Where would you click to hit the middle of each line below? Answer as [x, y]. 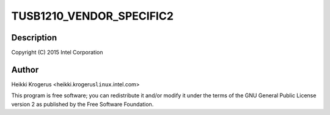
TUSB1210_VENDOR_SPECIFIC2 [93, 16]
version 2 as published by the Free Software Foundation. [82, 104]
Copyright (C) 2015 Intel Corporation [57, 53]
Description [34, 38]
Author [25, 69]
